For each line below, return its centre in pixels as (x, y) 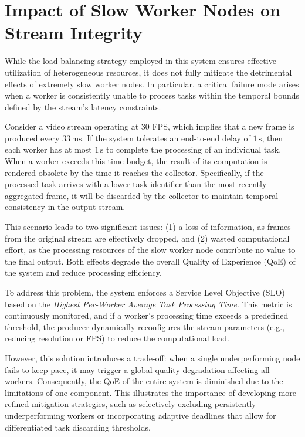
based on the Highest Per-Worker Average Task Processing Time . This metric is (148, 304)
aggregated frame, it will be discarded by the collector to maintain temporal (142, 195)
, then (272, 138)
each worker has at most (48, 149)
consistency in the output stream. (65, 207)
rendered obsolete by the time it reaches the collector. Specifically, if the (134, 172)
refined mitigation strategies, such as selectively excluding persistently (131, 404)
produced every (32, 138)
